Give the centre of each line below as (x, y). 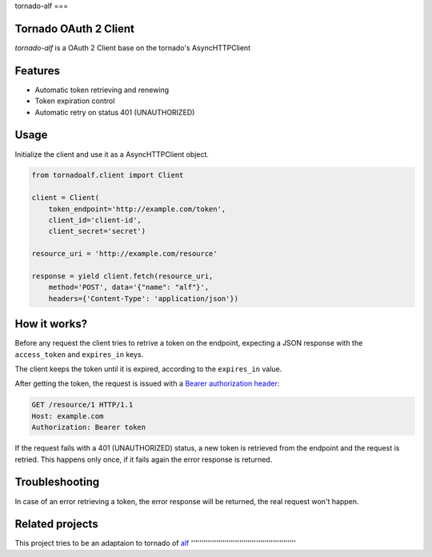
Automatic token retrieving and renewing (102, 90)
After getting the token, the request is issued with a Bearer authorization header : (147, 383)
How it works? (51, 324)
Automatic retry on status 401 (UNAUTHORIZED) (115, 112)
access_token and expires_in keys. (79, 354)
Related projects (57, 524)
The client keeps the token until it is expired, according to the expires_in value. (148, 369)
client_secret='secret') (97, 231)
